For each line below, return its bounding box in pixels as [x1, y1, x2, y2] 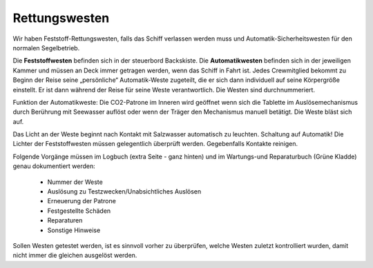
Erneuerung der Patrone [47, 197, 117, 205]
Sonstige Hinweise [47, 226, 101, 234]
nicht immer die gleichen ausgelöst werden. [12, 251, 137, 260]
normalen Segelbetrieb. [12, 43, 80, 52]
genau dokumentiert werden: [12, 162, 96, 170]
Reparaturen [47, 216, 83, 225]
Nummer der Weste [47, 178, 103, 186]
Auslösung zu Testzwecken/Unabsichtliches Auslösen [47, 187, 202, 196]
